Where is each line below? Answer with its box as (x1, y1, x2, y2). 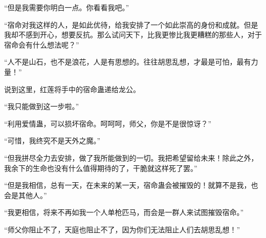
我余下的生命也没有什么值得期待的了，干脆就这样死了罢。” (4, 162, 197, 173)
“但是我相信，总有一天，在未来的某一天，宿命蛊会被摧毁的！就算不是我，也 (4, 180, 258, 190)
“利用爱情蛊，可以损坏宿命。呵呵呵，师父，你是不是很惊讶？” (4, 118, 212, 128)
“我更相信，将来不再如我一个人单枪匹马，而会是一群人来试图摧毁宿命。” (4, 207, 244, 218)
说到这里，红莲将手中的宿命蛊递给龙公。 (4, 83, 140, 94)
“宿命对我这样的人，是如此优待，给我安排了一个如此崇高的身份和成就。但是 (4, 19, 258, 30)
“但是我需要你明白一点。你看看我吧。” (4, 2, 129, 12)
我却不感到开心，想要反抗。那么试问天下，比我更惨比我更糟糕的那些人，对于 (4, 29, 262, 40)
